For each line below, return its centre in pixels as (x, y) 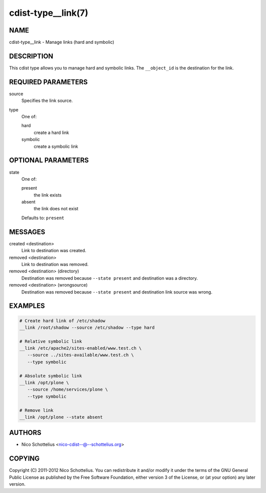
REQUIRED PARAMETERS (49, 82)
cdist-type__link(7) (49, 13)
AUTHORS (25, 433)
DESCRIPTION (31, 56)
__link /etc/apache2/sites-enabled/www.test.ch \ (81, 348)
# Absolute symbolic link (51, 376)
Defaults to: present (43, 218)
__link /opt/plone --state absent (61, 417)
